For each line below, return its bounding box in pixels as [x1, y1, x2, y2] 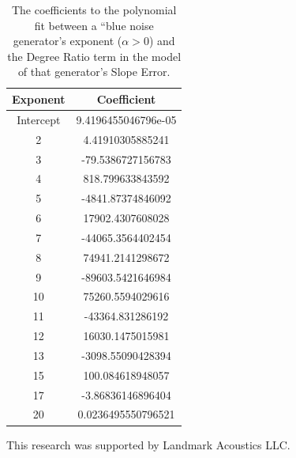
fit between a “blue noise [34, 17, 154, 33]
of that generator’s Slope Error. [17, 63, 170, 80]
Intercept [17, 111, 61, 127]
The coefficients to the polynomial [11, 2, 177, 17]
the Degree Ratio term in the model [7, 47, 182, 64]
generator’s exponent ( [13, 32, 122, 49]
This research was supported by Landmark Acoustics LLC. [6, 436, 290, 452]
